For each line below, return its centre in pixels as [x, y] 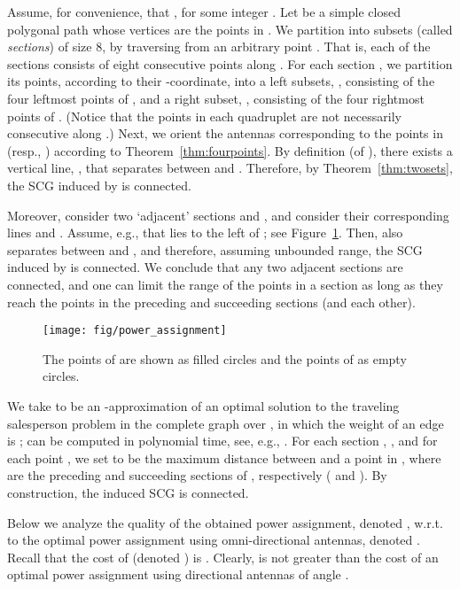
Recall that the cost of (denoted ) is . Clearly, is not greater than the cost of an [223, 557]
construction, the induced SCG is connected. [128, 492]
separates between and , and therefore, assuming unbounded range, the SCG [215, 249]
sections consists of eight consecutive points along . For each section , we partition [230, 63]
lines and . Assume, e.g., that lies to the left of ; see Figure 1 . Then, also [205, 232]
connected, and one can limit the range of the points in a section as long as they [225, 284]
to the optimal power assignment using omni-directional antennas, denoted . [214, 540]
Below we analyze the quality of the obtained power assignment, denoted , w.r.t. [225, 522]
